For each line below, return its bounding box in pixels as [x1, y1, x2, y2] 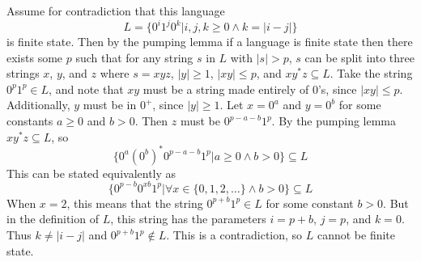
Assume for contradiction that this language [6, 2, 225, 19]
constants [6, 112, 53, 129]
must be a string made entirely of [142, 80, 309, 97]
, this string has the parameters [110, 210, 266, 227]
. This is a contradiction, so [166, 226, 303, 243]
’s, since [317, 80, 357, 97]
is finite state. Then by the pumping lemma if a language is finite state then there [6, 33, 413, 50]
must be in [83, 96, 137, 113]
